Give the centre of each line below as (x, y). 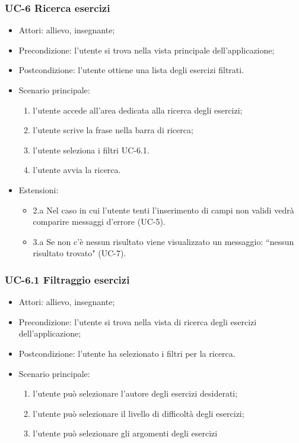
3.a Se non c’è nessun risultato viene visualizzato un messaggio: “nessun (163, 241)
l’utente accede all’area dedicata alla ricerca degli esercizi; (138, 110)
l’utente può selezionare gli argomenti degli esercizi (125, 433)
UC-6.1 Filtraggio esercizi (67, 279)
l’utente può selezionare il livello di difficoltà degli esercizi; (139, 413)
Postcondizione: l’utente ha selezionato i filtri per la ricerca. (127, 353)
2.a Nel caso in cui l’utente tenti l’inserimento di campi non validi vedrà (163, 210)
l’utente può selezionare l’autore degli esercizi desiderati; (135, 393)
